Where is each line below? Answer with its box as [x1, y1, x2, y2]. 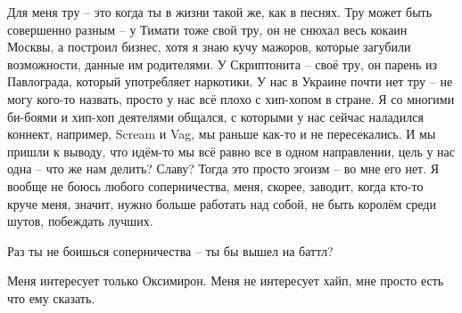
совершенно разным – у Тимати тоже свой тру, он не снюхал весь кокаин [7, 20, 408, 38]
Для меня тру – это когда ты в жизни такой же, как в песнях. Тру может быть [7, 3, 433, 20]
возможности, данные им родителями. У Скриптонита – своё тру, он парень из [7, 54, 438, 73]
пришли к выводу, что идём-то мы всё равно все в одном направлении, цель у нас [7, 141, 456, 160]
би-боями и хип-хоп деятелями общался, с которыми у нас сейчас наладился [7, 107, 424, 125]
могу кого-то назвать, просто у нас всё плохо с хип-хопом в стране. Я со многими [7, 89, 455, 108]
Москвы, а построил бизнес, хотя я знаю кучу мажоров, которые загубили [7, 37, 411, 56]
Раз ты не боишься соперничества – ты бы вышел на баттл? [7, 241, 334, 260]
